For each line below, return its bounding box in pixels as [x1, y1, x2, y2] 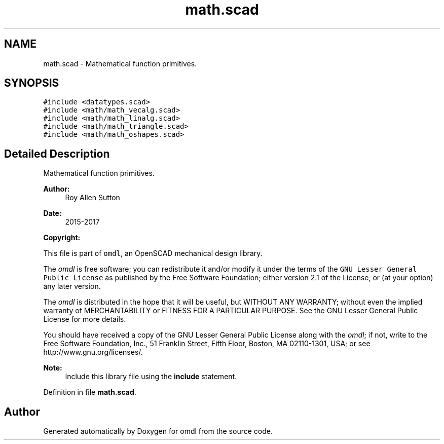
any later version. [43, 282, 101, 291]
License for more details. [43, 315, 126, 324]
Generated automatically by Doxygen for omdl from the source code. [43, 427, 273, 436]
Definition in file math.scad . [43, 388, 136, 397]
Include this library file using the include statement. [65, 372, 237, 381]
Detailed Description [4, 147, 110, 160]
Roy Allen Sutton [65, 193, 120, 202]
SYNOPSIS [4, 77, 59, 90]
